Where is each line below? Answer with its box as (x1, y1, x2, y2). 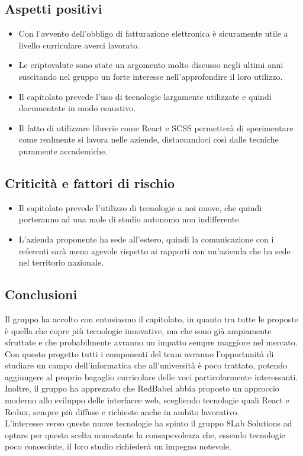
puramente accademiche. (18, 144, 108, 157)
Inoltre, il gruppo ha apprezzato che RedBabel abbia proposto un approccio (5, 382, 279, 394)
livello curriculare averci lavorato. (18, 38, 140, 51)
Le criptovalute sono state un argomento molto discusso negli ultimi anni (18, 59, 283, 71)
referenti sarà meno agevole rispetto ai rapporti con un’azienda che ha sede (18, 244, 291, 257)
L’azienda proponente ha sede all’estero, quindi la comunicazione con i (18, 232, 274, 245)
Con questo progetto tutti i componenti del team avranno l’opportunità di (5, 347, 274, 360)
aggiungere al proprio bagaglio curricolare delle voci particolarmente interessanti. (5, 370, 298, 383)
